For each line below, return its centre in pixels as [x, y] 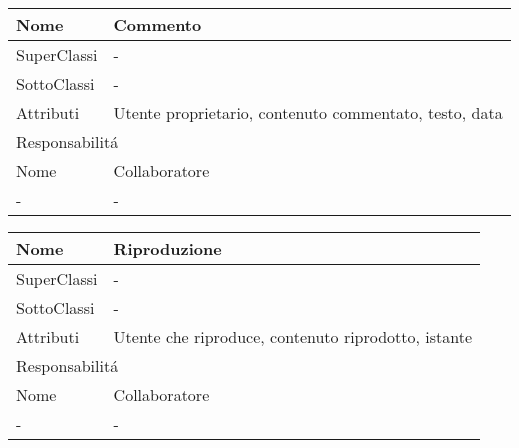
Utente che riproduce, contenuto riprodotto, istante [293, 336]
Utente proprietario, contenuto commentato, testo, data [308, 112]
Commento [157, 24]
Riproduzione [167, 248]
